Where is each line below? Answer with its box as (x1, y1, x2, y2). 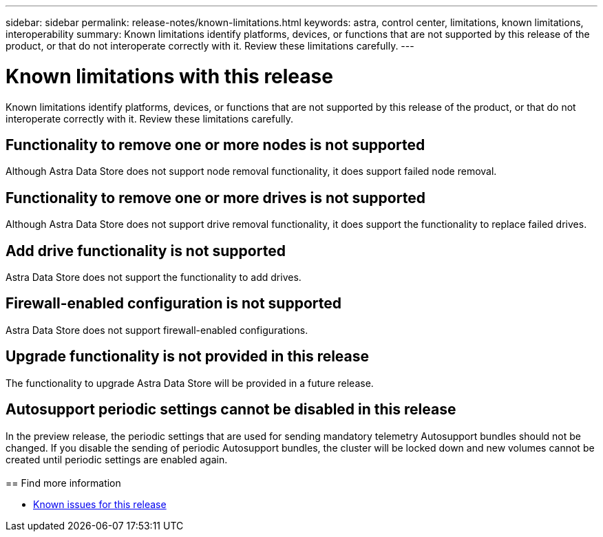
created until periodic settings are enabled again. (6, 453, 228, 465)
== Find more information (6, 476, 121, 489)
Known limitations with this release (6, 64, 333, 88)
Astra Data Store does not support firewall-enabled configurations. (6, 324, 308, 336)
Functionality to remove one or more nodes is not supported (6, 136, 425, 154)
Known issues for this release (33, 498, 167, 510)
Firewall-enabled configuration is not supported (6, 295, 341, 313)
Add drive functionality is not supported (6, 242, 286, 260)
